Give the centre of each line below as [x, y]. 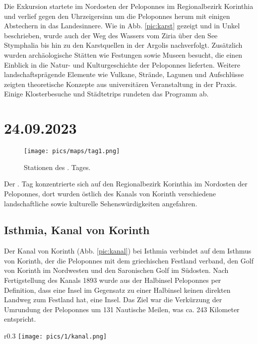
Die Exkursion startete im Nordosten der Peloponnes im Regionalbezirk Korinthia [129, 6]
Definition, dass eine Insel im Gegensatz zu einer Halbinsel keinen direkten [117, 290]
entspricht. [20, 319]
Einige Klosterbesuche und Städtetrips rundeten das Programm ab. [106, 94]
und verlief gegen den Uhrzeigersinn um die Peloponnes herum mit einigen [117, 16]
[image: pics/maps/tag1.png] [72, 151]
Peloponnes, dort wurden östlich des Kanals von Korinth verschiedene [110, 193]
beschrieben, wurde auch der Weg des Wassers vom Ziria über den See [111, 35]
